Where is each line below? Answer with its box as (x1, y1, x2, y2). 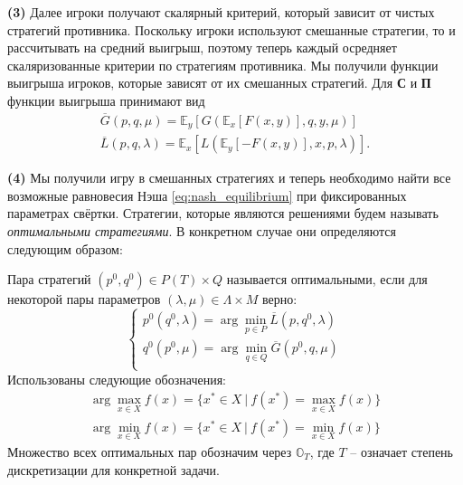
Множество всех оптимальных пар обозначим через (7, 442, 292, 461)
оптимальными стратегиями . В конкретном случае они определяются (7, 222, 396, 241)
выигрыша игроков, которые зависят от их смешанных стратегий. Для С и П (7, 73, 431, 92)
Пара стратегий (7, 270, 91, 289)
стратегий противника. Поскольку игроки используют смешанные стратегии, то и (7, 20, 456, 39)
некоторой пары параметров (7, 290, 161, 309)
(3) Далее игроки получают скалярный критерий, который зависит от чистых (7, 3, 435, 21)
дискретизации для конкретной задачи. (7, 460, 220, 479)
